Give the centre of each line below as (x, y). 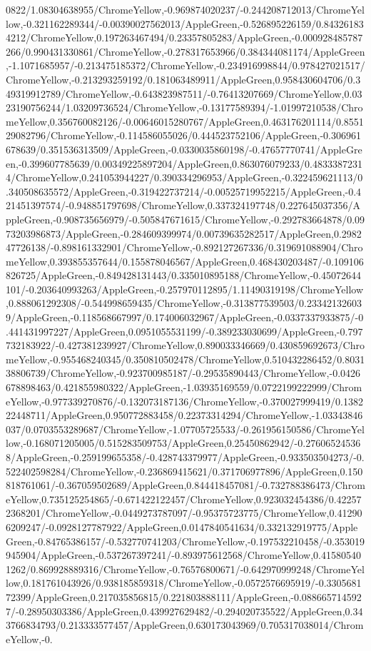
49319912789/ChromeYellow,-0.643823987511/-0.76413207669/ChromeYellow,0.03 (184, 93)
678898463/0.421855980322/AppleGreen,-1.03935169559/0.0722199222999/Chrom (184, 387)
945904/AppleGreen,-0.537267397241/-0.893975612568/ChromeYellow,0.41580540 (183, 555)
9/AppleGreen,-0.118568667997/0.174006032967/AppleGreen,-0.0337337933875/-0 (185, 317)
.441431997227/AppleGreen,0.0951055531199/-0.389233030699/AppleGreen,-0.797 (184, 331)
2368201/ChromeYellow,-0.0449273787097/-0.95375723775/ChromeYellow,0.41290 (184, 513)
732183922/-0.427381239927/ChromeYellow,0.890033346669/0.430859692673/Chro (185, 345)
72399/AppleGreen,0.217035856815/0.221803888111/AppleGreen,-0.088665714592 (184, 596)
